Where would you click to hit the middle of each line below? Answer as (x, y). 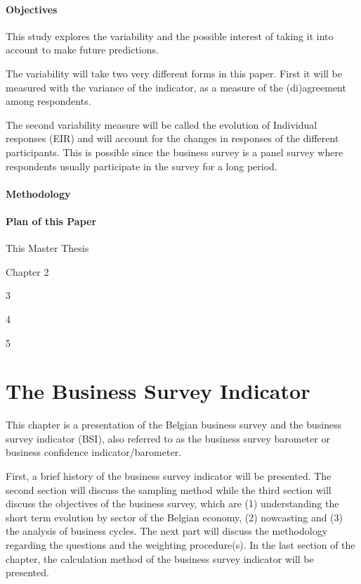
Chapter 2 (27, 271)
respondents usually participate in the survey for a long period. (142, 166)
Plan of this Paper (51, 221)
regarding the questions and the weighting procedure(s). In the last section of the (180, 544)
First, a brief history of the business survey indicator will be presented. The (169, 476)
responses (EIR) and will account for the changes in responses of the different (172, 138)
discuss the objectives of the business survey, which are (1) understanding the (172, 503)
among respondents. (48, 101)
